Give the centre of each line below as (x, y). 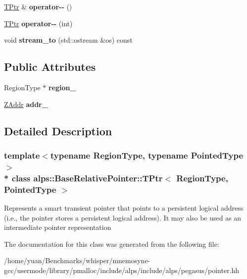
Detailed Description (58, 131)
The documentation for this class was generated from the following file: (112, 244)
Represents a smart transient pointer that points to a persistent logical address (124, 207)
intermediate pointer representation (58, 227)
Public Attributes (50, 67)
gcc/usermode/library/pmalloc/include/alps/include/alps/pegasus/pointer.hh (122, 270)
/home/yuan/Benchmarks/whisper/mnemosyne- (77, 260)
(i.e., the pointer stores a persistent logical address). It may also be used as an (123, 217)
